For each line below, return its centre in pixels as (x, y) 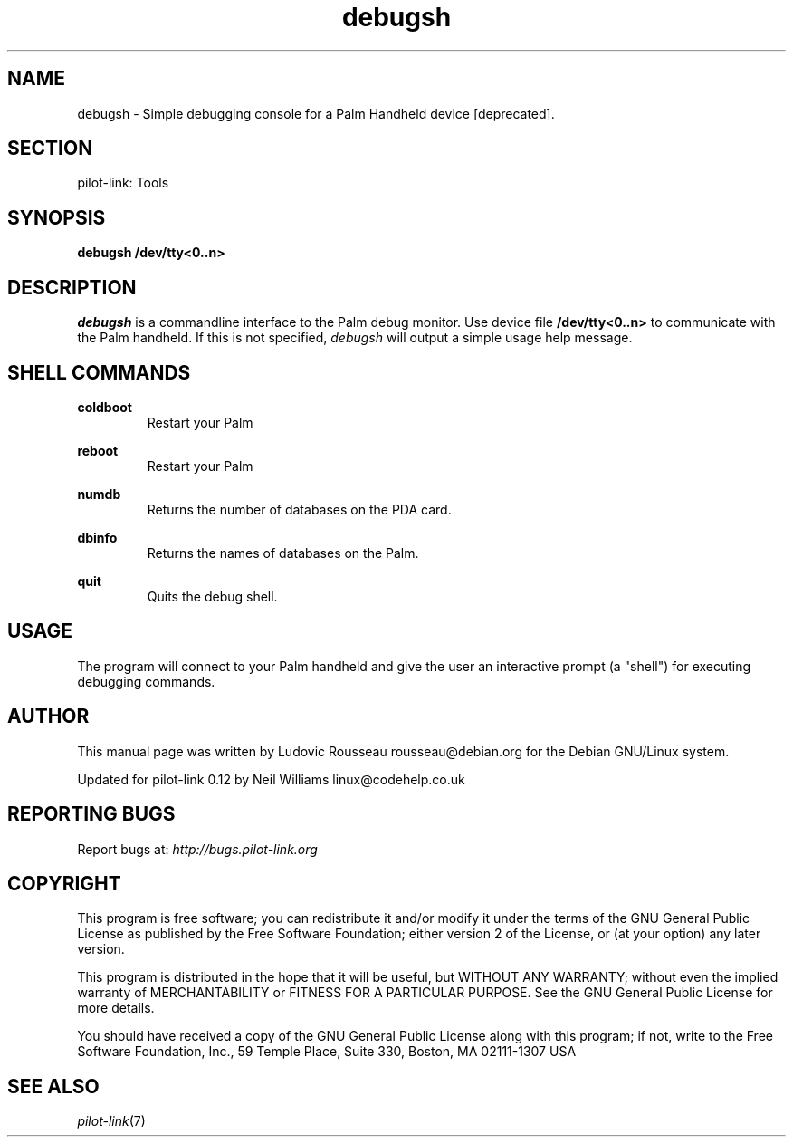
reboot (98, 450)
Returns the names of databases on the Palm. (283, 553)
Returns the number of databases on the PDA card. (299, 509)
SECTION (50, 149)
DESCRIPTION (72, 287)
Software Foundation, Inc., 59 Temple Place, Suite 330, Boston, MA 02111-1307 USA (327, 1052)
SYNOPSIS (57, 217)
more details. (116, 1008)
